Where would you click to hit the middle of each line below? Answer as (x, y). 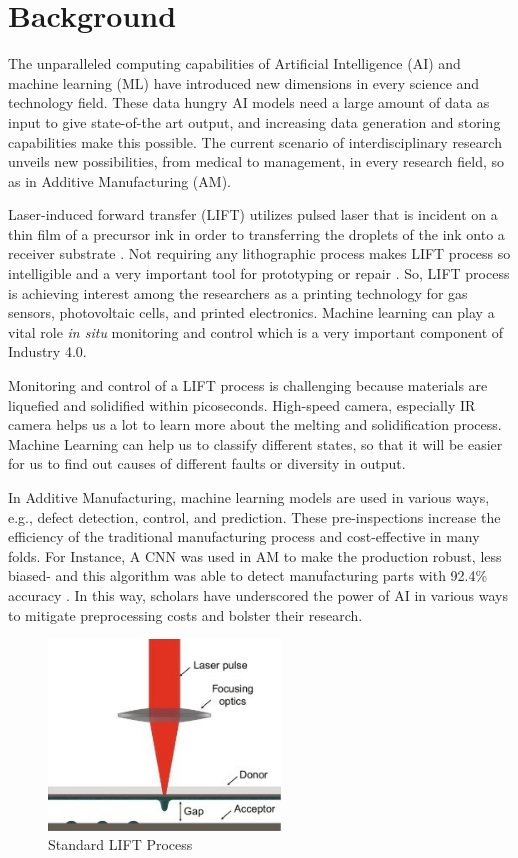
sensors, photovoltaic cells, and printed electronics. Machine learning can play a (251, 312)
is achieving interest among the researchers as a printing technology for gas (238, 292)
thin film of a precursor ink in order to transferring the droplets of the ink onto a (256, 233)
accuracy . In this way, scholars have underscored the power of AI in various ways (258, 594)
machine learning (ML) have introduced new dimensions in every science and (244, 82)
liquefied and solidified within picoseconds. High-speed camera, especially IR (242, 404)
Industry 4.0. (47, 351)
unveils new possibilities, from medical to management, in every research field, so (256, 161)
